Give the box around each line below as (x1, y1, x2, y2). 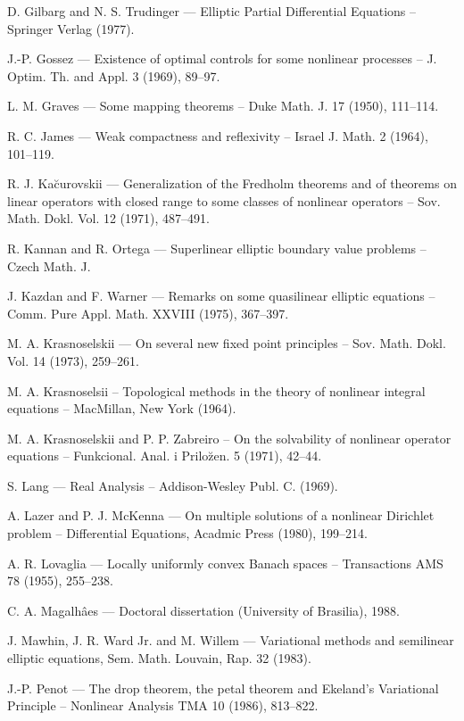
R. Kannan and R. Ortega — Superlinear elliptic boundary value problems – (7, 238, 427, 257)
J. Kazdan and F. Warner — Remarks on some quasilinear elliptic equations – (7, 286, 435, 305)
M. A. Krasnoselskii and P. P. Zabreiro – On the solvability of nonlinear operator (7, 428, 452, 447)
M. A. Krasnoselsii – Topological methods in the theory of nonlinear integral (7, 381, 426, 400)
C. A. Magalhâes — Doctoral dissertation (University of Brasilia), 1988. (7, 601, 400, 619)
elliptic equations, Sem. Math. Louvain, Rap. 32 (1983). (7, 649, 311, 667)
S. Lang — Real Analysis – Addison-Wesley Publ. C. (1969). (7, 476, 338, 494)
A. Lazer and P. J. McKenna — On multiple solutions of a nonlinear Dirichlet (7, 506, 435, 525)
